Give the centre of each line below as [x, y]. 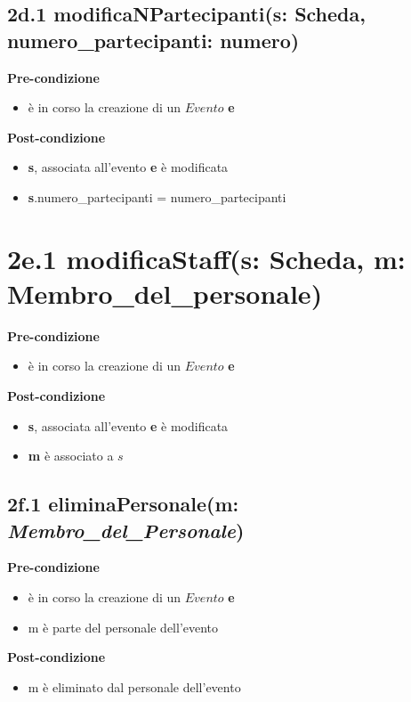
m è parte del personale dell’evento [123, 627]
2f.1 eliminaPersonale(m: [123, 504]
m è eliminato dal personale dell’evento [134, 686]
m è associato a [71, 456]
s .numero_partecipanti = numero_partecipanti [157, 196]
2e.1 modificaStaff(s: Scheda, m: [206, 258]
